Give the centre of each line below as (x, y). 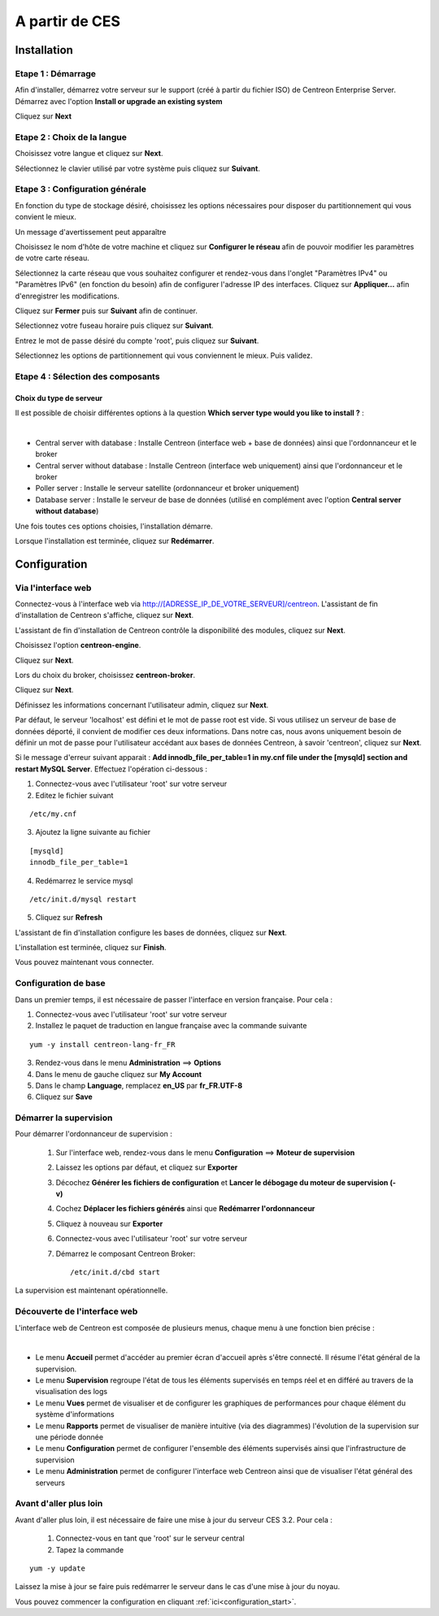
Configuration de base (60, 984)
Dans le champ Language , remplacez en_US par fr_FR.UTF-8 (139, 1085)
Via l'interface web (53, 588)
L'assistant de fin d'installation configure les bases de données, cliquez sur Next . (151, 932)
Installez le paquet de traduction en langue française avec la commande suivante (171, 1026)
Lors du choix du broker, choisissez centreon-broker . (105, 676)
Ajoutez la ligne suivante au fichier (93, 832)
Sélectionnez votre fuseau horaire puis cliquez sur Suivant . (115, 326)
